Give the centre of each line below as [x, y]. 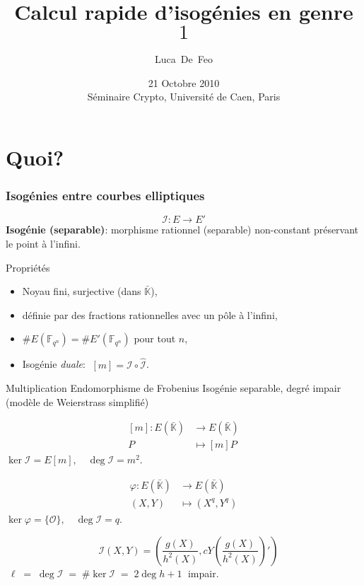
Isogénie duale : [54, 364]
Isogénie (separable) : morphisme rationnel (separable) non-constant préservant [182, 230]
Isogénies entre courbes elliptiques [105, 196]
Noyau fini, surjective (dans [82, 291]
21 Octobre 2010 [184, 82]
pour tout [155, 338]
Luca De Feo [184, 59]
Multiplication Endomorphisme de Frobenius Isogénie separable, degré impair [174, 388]
